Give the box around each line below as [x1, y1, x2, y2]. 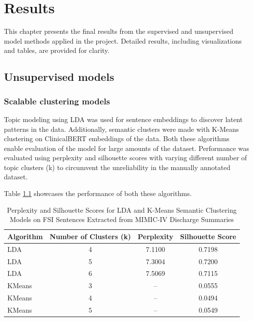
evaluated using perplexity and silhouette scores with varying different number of [4, 152, 247, 163]
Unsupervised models [4, 69, 115, 84]
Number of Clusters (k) [49, 231, 131, 241]
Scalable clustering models [4, 95, 110, 107]
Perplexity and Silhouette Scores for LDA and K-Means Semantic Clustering [7, 204, 237, 215]
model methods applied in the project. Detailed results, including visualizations [4, 35, 242, 46]
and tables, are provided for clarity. [4, 45, 110, 55]
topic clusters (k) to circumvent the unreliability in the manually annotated [4, 162, 230, 172]
